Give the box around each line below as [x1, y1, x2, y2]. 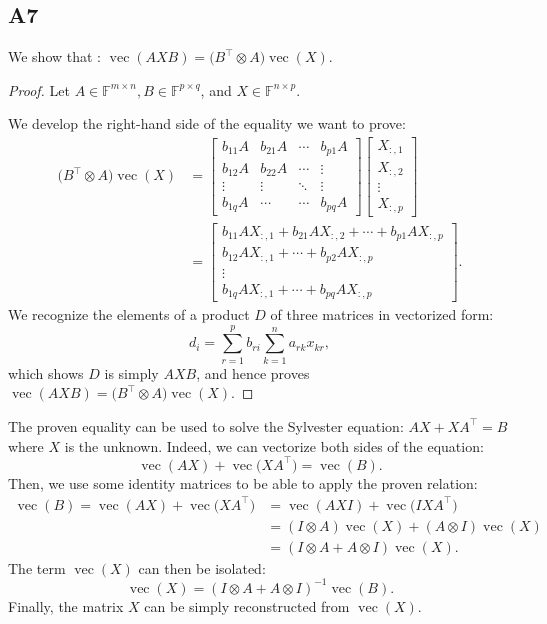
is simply [104, 362, 159, 383]
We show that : [8, 46, 102, 67]
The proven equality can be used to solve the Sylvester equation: [8, 415, 404, 436]
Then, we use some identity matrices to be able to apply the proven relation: [8, 472, 478, 493]
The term [8, 557, 66, 578]
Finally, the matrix [8, 595, 124, 616]
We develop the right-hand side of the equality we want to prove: [8, 113, 406, 134]
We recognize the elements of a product [8, 304, 250, 325]
